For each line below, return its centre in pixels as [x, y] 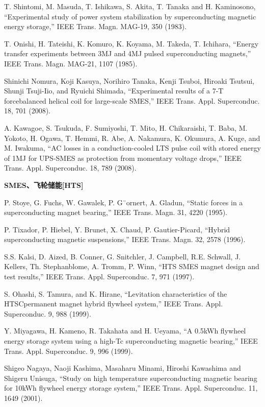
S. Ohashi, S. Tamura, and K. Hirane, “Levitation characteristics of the [116, 293]
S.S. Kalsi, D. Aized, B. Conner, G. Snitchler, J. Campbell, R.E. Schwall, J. [123, 256]
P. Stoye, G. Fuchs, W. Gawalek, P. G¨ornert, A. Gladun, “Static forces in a [124, 202]
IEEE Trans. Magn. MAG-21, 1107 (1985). [71, 63]
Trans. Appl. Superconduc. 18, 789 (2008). [70, 168]
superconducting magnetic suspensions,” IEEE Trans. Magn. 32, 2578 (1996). [125, 239]
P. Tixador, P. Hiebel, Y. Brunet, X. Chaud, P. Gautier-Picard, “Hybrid [117, 229]
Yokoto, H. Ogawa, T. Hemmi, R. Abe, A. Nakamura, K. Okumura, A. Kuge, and [132, 138]
